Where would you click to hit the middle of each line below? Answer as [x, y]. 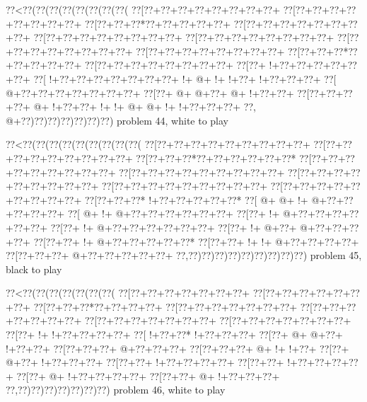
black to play [34, 269]
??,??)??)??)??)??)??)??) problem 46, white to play [116, 390]
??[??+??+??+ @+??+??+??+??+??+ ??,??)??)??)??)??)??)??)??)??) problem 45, [184, 255]
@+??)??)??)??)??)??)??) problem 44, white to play [117, 120]
